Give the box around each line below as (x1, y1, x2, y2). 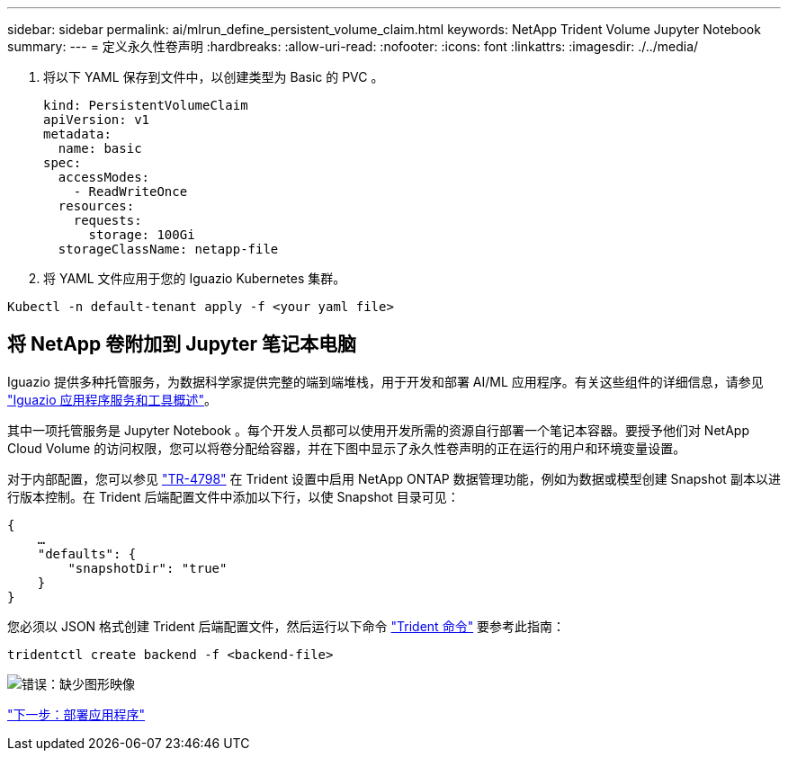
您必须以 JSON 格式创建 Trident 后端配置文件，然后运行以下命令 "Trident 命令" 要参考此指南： (7, 618, 566, 634)
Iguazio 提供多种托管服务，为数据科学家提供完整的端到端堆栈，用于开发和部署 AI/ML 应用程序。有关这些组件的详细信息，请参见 (7, 373, 764, 389)
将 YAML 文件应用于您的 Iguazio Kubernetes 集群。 (43, 271, 346, 286)
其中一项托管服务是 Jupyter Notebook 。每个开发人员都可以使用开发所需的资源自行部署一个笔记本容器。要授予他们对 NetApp (7, 422, 749, 438)
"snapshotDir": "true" (67, 560, 228, 575)
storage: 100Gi (88, 227, 195, 242)
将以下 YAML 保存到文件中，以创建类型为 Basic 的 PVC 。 (43, 69, 384, 85)
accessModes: (58, 170, 150, 184)
